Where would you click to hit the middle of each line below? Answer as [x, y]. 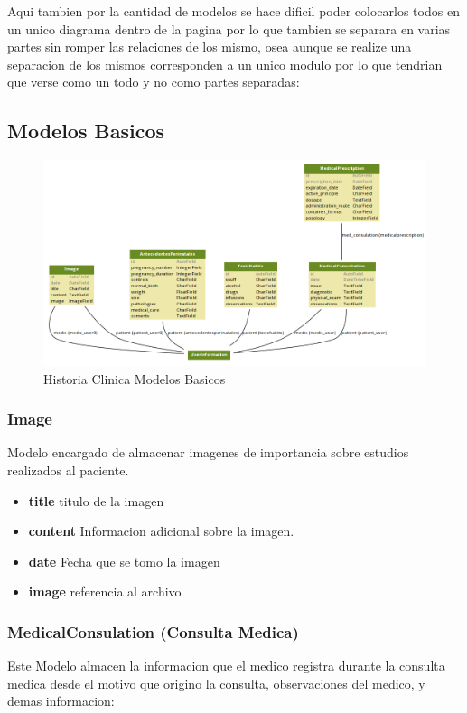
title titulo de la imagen [96, 500]
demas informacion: [61, 701]
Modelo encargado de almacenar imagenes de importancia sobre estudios [208, 452]
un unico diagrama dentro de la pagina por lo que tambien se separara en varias [229, 28]
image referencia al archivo [105, 591]
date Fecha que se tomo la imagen [124, 561]
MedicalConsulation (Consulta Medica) [153, 631]
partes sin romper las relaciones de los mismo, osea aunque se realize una [210, 47]
